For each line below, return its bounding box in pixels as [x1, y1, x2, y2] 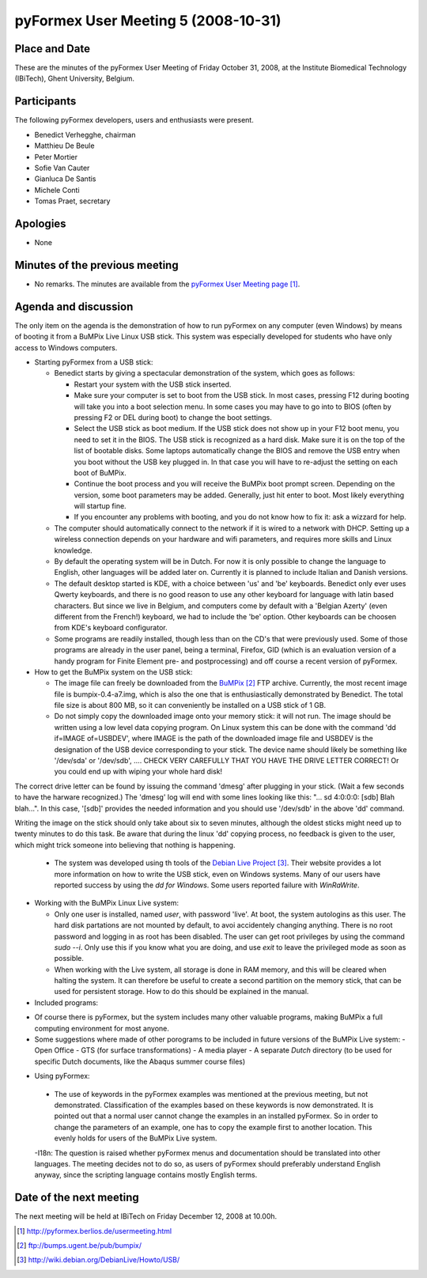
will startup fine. [74, 501, 127, 511]
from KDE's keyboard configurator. [54, 623, 168, 633]
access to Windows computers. [14, 342, 118, 352]
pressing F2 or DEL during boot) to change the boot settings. [74, 412, 272, 422]
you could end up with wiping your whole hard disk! [54, 767, 223, 777]
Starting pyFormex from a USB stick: [34, 357, 153, 367]
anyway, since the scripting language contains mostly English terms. [34, 1170, 258, 1180]
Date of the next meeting [14, 1191, 140, 1204]
